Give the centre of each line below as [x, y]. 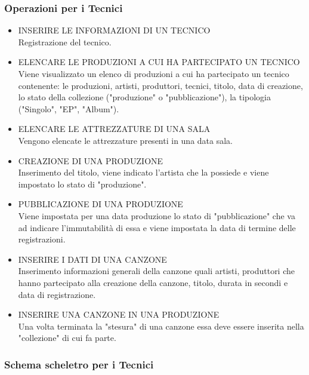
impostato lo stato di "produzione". [82, 184]
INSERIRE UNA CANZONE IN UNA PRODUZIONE [119, 314]
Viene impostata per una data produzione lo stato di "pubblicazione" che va [157, 215]
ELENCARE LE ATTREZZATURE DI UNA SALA [114, 129]
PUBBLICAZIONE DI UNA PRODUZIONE [101, 204]
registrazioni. [42, 239]
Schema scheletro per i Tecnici [79, 364]
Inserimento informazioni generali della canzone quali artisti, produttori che [156, 271]
